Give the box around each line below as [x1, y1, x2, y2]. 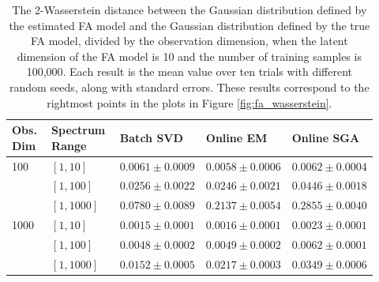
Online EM [205, 129, 268, 145]
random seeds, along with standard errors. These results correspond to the [9, 78, 370, 95]
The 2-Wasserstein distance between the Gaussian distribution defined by [12, 2, 367, 17]
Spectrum [51, 122, 106, 138]
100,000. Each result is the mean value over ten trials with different [26, 63, 353, 80]
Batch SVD [119, 129, 183, 145]
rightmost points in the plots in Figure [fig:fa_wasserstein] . [47, 94, 332, 111]
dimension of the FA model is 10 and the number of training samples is [17, 47, 362, 64]
